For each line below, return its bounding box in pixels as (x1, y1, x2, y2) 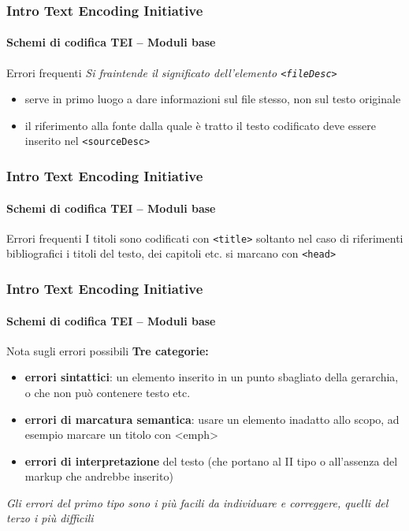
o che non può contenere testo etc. (24, 384, 191, 400)
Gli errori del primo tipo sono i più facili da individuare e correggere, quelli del (6, 494, 389, 511)
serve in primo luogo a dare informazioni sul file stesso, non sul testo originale (24, 91, 401, 107)
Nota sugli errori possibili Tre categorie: (6, 342, 209, 358)
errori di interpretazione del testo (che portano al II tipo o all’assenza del (24, 452, 398, 469)
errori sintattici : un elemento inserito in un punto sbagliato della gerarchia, (24, 369, 399, 385)
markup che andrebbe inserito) (24, 468, 173, 485)
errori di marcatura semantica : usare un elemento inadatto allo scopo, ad (24, 410, 400, 427)
